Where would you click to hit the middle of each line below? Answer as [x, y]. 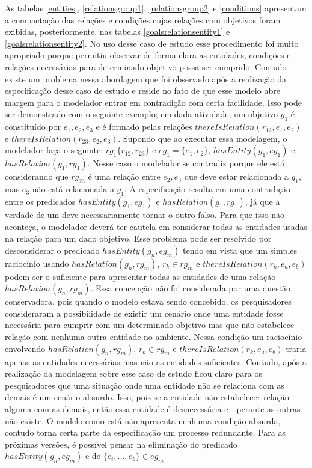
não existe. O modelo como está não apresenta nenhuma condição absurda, [143, 420]
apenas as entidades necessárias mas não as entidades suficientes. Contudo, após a [156, 361]
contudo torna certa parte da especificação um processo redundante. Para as [145, 432]
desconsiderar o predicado [52, 250]
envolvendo [25, 348]
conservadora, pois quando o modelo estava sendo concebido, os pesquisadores [148, 301]
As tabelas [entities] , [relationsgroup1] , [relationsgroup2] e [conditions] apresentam [156, 8]
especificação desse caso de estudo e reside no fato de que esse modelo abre [142, 90]
